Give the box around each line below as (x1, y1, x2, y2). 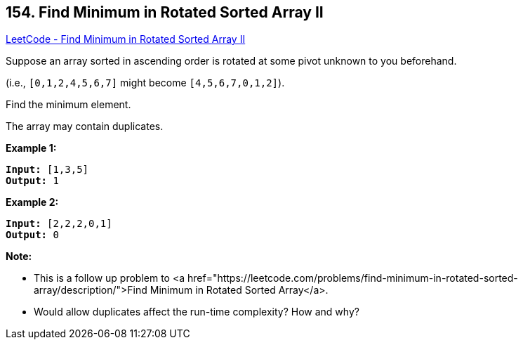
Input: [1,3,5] (6, 164, 89, 176)
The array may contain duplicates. (6, 120, 164, 133)
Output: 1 (6, 175, 59, 187)
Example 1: (6, 142, 57, 155)
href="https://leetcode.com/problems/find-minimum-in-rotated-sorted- (187, 272, 518, 285)
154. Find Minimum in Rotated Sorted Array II (6, 4, 324, 21)
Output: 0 (6, 229, 59, 241)
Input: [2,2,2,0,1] (6, 218, 112, 230)
